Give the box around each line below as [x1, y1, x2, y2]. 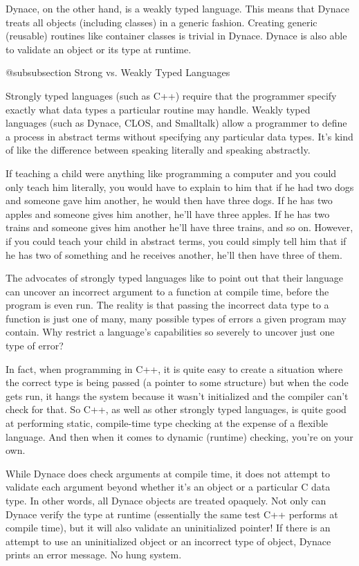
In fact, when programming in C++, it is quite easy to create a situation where [6, 361, 343, 376]
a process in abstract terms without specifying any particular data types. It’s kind [6, 129, 353, 143]
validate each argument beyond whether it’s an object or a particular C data [6, 480, 331, 494]
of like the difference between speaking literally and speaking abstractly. [6, 143, 311, 157]
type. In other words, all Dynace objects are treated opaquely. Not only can [6, 493, 326, 507]
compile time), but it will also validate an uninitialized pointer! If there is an [6, 520, 331, 535]
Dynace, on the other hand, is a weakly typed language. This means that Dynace [6, 1, 349, 15]
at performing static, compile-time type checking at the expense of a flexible [6, 416, 329, 430]
